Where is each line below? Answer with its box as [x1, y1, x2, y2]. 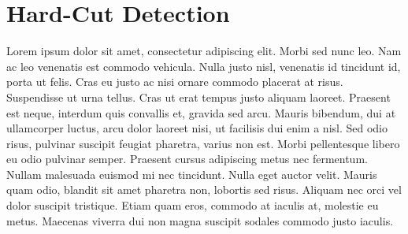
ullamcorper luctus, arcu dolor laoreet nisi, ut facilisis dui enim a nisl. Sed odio [6, 120, 388, 136]
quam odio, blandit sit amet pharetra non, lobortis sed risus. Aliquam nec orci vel [6, 181, 402, 198]
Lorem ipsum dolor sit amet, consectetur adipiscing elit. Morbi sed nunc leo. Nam [6, 43, 402, 59]
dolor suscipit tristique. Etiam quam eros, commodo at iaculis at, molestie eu [6, 197, 379, 214]
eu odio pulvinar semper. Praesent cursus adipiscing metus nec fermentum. [6, 150, 368, 167]
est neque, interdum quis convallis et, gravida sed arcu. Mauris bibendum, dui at [6, 104, 396, 121]
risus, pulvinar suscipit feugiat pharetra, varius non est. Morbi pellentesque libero [6, 135, 400, 151]
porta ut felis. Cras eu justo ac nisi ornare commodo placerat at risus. [6, 73, 343, 90]
